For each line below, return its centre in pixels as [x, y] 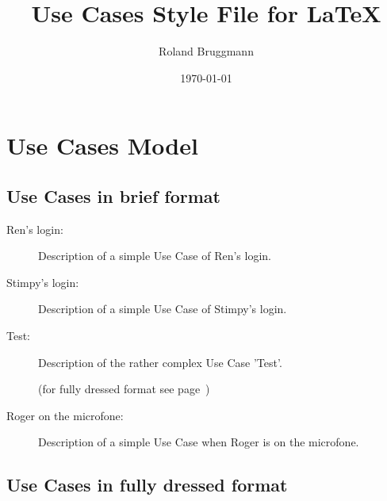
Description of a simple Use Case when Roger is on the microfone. [199, 442]
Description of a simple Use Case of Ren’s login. [155, 256]
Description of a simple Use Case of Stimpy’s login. [163, 309]
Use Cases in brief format [113, 195]
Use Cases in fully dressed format [147, 485]
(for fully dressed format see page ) [124, 389]
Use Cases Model [102, 145]
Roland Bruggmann [206, 51]
